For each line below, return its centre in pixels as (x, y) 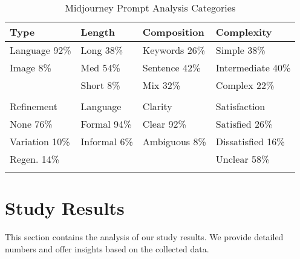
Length (98, 32)
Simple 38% (240, 50)
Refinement (34, 106)
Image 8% (31, 67)
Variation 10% (40, 141)
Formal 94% (106, 124)
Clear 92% (164, 124)
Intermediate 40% (253, 67)
